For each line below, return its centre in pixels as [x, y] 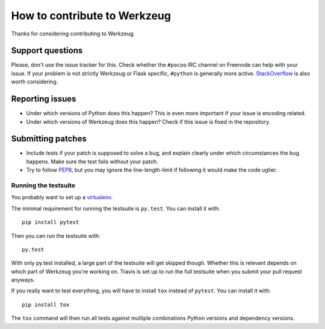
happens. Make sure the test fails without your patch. [92, 161]
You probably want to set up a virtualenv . [62, 198]
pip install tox [46, 304]
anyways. [23, 280]
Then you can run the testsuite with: [56, 236]
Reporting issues [44, 99]
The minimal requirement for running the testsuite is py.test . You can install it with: [116, 208]
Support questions [47, 51]
